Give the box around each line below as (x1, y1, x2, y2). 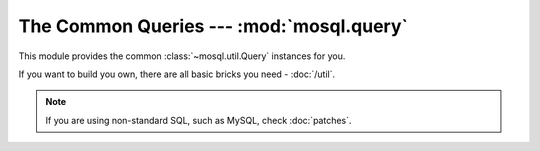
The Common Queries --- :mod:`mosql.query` (18, 15, 409, 37)
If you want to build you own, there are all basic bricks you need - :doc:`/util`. (18, 68, 336, 80)
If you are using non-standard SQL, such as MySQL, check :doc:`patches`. (45, 114, 352, 126)
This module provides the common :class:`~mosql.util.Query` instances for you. (18, 50, 346, 62)
